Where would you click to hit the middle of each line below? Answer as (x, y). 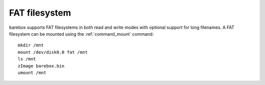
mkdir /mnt (31, 45)
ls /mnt (27, 59)
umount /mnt (32, 73)
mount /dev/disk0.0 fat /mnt (53, 52)
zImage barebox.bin (41, 66)
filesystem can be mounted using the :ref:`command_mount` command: (81, 34)
